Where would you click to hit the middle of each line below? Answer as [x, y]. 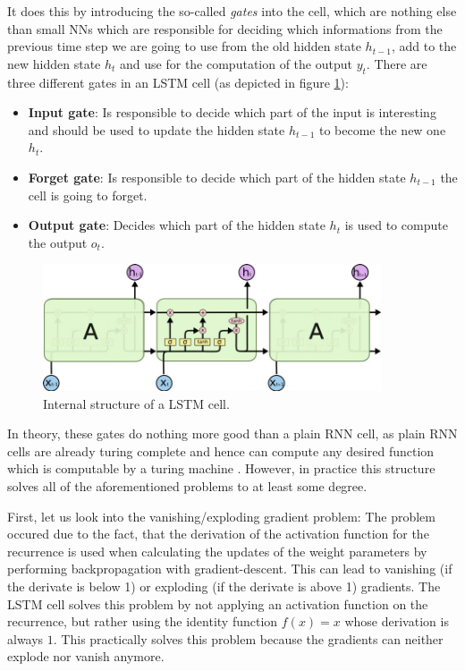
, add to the [424, 46]
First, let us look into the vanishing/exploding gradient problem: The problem [221, 516]
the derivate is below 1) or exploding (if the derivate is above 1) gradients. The [224, 586]
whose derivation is [397, 621]
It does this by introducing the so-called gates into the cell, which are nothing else [232, 11]
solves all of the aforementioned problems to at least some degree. [187, 486]
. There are [397, 63]
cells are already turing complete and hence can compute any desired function [221, 450]
